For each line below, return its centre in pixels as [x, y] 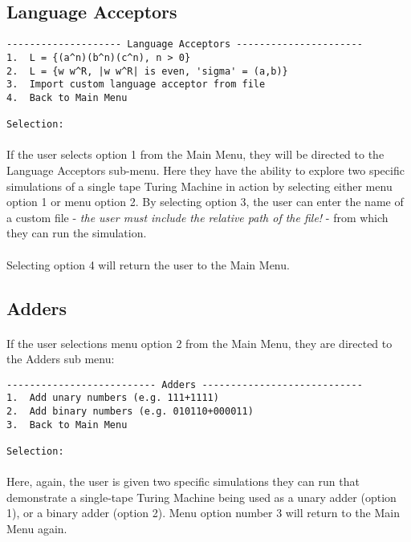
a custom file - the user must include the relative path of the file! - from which [197, 217]
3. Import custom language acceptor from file [136, 85]
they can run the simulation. [77, 233]
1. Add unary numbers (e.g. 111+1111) [113, 398]
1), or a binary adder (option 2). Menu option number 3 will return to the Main [203, 513]
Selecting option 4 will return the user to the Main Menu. [148, 264]
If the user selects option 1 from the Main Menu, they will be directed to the [195, 154]
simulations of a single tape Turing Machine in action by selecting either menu [199, 186]
